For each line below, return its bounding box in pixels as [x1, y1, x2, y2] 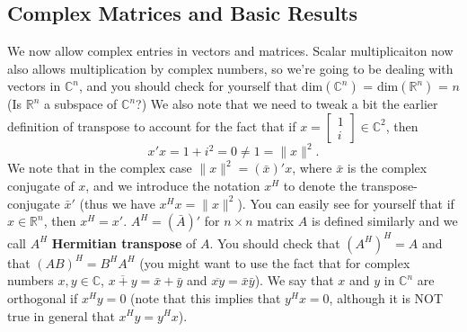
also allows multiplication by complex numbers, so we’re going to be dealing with [7, 58, 454, 77]
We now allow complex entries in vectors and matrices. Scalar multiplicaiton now [7, 41, 454, 60]
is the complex [347, 158, 427, 177]
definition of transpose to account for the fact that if [7, 116, 296, 135]
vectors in [7, 76, 61, 95]
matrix [257, 211, 295, 230]
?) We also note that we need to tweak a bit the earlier [136, 94, 438, 113]
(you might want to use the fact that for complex [139, 253, 410, 272]
